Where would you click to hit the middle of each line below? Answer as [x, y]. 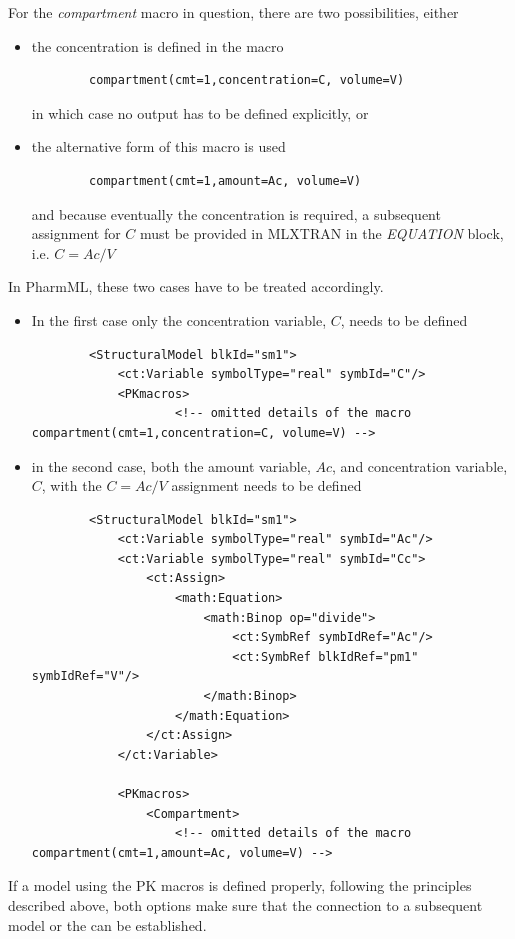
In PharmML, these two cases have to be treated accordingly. [196, 286]
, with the [71, 485]
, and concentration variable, [420, 465]
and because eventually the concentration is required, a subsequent [236, 213]
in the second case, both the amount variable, [171, 465]
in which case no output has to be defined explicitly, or [200, 112]
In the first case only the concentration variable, [179, 319]
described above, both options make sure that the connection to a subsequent [245, 904]
